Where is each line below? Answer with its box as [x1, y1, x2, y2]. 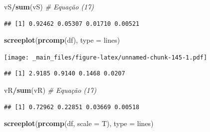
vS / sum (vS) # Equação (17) [4, 1, 94, 11]
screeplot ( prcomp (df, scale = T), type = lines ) [4, 118, 154, 129]
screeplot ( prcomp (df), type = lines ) [4, 35, 120, 45]
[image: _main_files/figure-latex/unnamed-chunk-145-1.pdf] [4, 54, 208, 61]
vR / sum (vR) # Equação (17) [4, 85, 97, 95]
